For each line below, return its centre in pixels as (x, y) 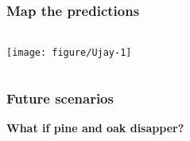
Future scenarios (60, 98)
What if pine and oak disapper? (95, 128)
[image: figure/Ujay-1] (69, 53)
